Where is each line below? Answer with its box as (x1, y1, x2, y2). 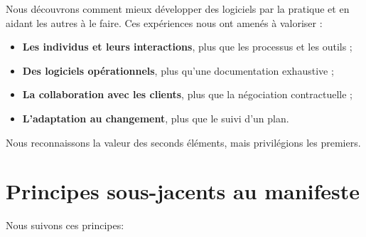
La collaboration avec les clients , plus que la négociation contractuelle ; (22, 87, 352, 102)
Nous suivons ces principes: (6, 218, 124, 233)
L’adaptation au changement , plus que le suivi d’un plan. (22, 110, 289, 125)
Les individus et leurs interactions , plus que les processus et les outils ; (22, 39, 352, 54)
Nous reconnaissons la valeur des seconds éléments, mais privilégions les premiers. (6, 135, 361, 149)
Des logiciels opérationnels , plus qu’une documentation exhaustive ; (22, 63, 334, 78)
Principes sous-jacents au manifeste (6, 177, 360, 206)
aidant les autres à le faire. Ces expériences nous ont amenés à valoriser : (6, 15, 323, 30)
